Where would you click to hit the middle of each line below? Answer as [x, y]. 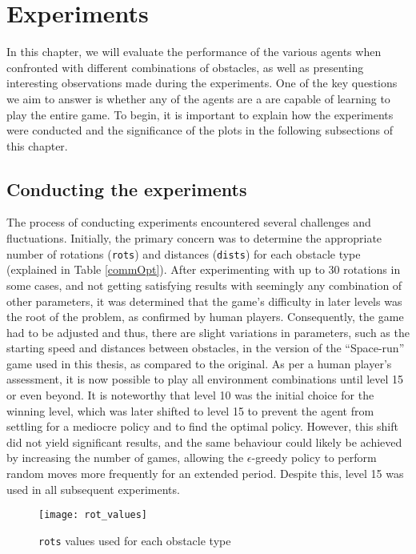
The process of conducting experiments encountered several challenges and [189, 222]
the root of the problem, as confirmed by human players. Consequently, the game [205, 317]
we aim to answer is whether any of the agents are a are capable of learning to [198, 98]
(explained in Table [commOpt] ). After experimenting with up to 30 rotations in [204, 269]
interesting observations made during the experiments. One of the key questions [202, 83]
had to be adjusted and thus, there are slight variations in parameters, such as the [208, 332]
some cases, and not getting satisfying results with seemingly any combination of [204, 285]
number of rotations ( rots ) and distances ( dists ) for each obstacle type [184, 253]
